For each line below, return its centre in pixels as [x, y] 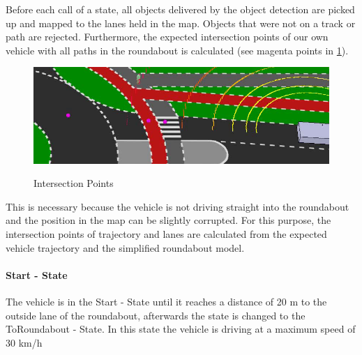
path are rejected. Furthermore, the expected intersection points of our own [167, 37]
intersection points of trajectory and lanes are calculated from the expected [166, 233]
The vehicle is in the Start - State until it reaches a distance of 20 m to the [166, 301]
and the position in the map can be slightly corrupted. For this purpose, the [168, 220]
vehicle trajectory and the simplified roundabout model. [125, 247]
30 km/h [24, 342]
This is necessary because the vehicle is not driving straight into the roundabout [178, 206]
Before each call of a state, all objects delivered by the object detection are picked [180, 9]
